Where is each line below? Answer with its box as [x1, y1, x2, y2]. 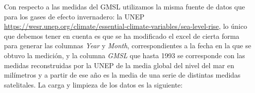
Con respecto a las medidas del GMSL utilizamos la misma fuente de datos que [4, 1, 245, 11]
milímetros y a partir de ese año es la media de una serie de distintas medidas [4, 70, 241, 80]
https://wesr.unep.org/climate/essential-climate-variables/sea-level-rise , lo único [4, 21, 247, 31]
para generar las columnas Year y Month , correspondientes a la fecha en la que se [4, 40, 252, 51]
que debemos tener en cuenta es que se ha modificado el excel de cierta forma [4, 30, 240, 41]
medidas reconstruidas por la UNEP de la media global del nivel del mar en [4, 60, 234, 70]
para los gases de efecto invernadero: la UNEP [4, 11, 145, 21]
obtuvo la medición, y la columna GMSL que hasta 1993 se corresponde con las [4, 50, 245, 60]
